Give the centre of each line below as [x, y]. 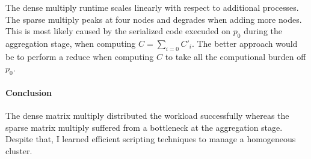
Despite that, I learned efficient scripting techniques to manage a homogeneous [151, 139]
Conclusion [29, 92]
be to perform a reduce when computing [80, 56]
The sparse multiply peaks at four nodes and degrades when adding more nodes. [154, 19]
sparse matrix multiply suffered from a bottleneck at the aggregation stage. [144, 127]
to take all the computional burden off [236, 56]
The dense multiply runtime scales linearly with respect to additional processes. [152, 7]
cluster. [19, 150]
